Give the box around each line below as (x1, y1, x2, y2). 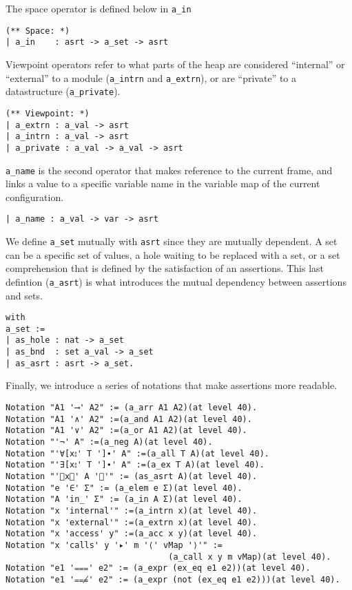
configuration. (6, 189, 64, 204)
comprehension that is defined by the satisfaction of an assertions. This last (6, 261, 324, 275)
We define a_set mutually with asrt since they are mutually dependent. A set (6, 234, 338, 248)
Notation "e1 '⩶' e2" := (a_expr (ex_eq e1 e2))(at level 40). (6, 563, 311, 573)
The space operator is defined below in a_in (6, 1, 191, 15)
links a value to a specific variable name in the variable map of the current (6, 176, 320, 191)
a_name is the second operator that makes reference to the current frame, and (6, 162, 333, 177)
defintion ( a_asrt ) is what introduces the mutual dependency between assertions (6, 274, 346, 288)
